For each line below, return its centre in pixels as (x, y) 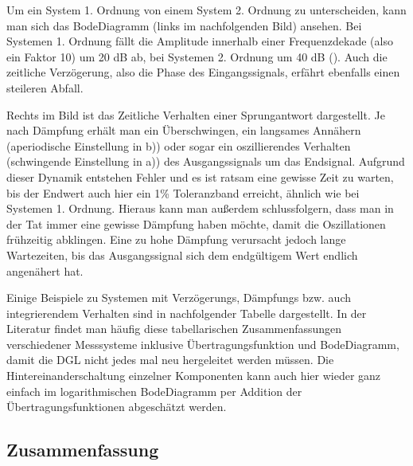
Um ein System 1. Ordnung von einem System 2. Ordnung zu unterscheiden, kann (206, 10)
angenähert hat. (45, 270)
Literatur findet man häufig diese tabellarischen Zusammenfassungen (174, 329)
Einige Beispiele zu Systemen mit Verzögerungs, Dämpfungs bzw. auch (179, 298)
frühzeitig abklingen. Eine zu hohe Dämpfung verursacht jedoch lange (176, 239)
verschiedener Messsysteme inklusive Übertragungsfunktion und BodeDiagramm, (203, 344)
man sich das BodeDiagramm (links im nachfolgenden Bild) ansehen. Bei (184, 25)
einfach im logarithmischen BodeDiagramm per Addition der (154, 391)
